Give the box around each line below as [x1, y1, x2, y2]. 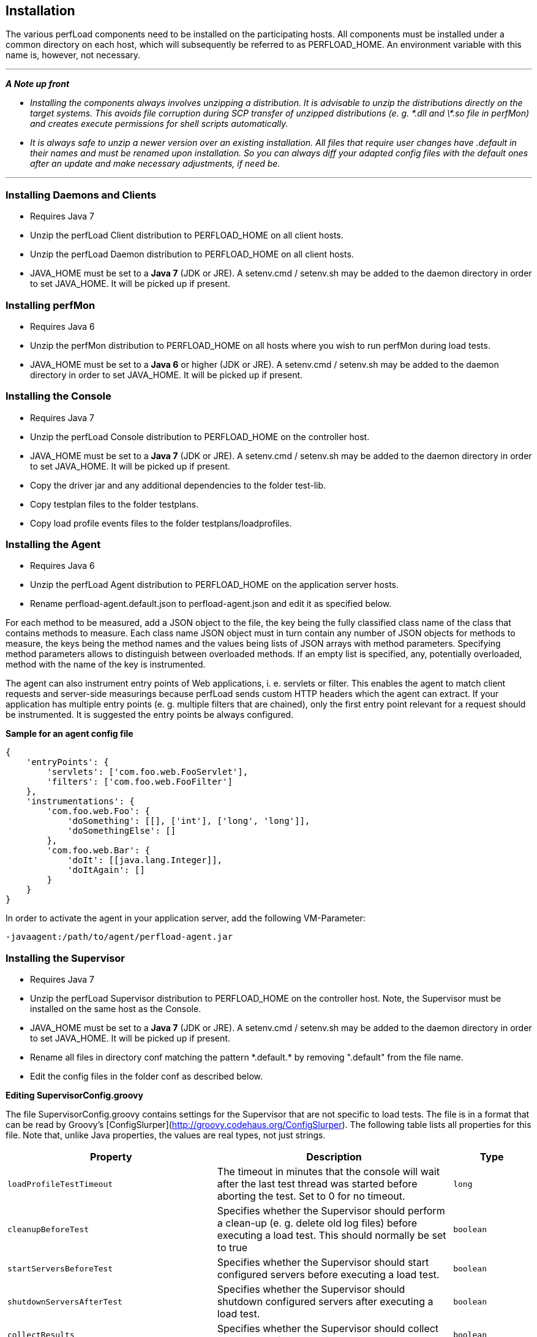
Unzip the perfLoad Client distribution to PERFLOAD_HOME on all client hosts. [30, 230, 344, 241]
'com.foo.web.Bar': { [47, 845, 151, 856]
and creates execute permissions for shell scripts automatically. [30, 118, 288, 129]
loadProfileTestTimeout [7, 1179, 113, 1189]
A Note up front [6, 78, 70, 90]
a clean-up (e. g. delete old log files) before [217, 1217, 418, 1230]
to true [217, 1241, 248, 1254]
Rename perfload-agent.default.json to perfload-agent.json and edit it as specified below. [30, 598, 392, 609]
